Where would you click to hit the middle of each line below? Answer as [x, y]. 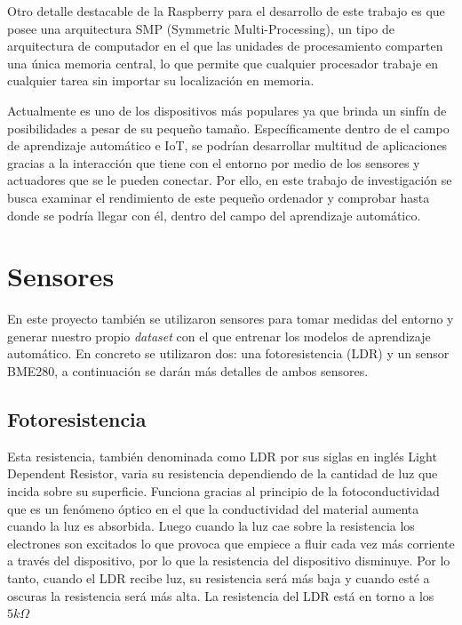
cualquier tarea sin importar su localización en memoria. [161, 80]
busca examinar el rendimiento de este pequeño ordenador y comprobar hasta [219, 197]
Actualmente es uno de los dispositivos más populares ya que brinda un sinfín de [227, 110]
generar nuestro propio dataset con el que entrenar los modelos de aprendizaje [219, 336]
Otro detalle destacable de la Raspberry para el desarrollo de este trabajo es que [226, 11]
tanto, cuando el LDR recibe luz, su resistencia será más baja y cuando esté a [219, 577]
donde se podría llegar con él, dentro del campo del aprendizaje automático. [214, 215]
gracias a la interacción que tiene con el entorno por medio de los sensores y [214, 162]
